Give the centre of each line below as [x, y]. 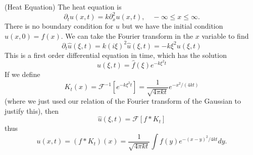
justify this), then [32, 110]
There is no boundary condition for [59, 26]
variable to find [225, 35]
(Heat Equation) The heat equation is [63, 7]
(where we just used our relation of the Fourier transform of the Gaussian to [123, 101]
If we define [22, 74]
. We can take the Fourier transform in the [127, 35]
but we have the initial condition [172, 26]
